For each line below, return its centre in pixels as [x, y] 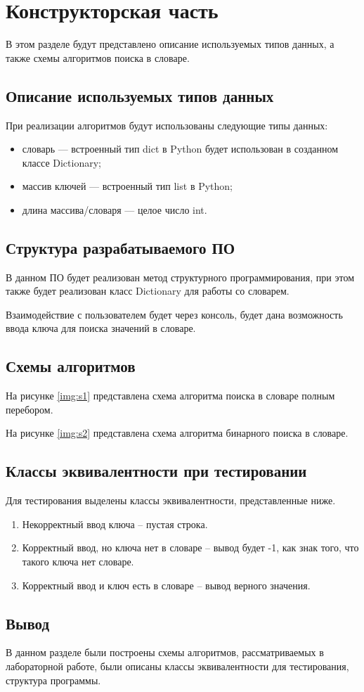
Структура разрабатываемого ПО [121, 247]
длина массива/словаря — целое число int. [115, 209]
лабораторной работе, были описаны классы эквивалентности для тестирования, [177, 666]
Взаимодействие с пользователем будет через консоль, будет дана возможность [174, 314]
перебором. [30, 409]
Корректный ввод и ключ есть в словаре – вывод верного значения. [166, 585]
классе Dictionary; [61, 162]
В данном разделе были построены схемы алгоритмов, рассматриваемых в [165, 652]
